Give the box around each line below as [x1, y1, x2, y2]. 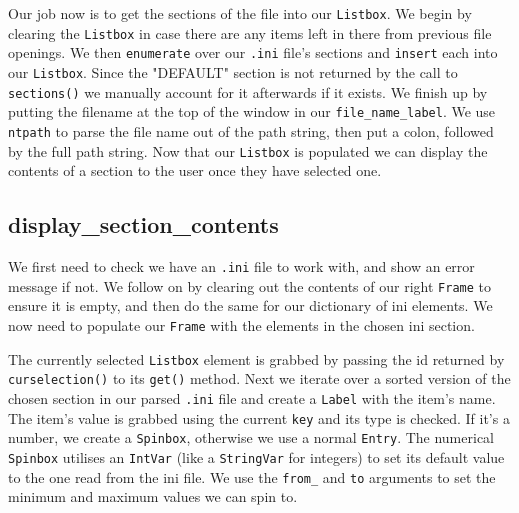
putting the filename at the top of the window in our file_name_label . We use [8, 101, 496, 122]
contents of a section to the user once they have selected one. [8, 160, 382, 181]
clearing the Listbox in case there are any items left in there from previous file [8, 22, 492, 43]
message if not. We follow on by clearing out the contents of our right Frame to [8, 275, 491, 296]
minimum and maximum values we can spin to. [8, 486, 298, 507]
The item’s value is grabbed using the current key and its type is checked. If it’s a [8, 407, 510, 428]
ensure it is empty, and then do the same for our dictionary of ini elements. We [8, 295, 493, 316]
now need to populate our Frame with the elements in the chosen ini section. [8, 314, 475, 335]
